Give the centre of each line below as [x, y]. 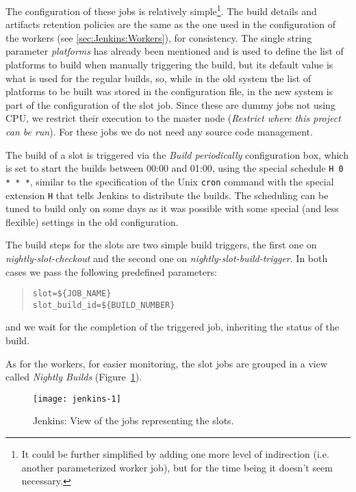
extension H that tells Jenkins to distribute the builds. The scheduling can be [167, 195]
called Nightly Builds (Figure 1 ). [74, 377]
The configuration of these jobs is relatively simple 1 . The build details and [161, 10]
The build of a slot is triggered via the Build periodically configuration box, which [177, 154]
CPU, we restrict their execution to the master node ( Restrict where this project [173, 118]
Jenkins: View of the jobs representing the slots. [133, 420]
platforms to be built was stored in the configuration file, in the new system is [169, 91]
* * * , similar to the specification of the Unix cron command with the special [170, 181]
